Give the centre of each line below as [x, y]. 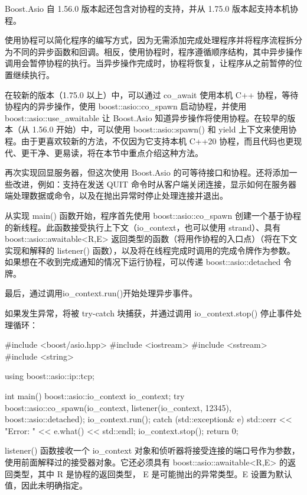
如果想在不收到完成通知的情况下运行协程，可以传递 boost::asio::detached [143, 262]
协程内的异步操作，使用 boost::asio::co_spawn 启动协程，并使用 [126, 106]
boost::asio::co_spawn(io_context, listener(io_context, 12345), [118, 407]
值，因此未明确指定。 [46, 485]
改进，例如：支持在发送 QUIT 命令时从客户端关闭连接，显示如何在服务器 [154, 184]
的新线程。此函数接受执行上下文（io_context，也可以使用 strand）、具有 [143, 227]
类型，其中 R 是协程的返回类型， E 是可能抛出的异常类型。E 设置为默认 [152, 473]
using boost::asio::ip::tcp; [50, 376]
